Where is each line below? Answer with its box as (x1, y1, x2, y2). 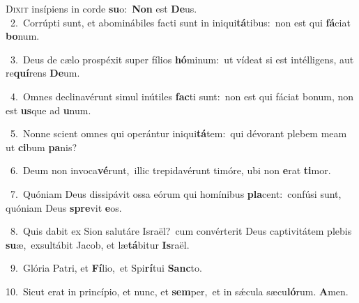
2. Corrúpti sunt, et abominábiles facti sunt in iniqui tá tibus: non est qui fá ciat (10, 15, 351, 29)
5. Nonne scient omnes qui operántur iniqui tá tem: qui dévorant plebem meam (10, 126, 347, 141)
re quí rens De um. (6, 65, 80, 80)
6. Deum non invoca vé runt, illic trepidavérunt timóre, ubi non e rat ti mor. (10, 163, 331, 178)
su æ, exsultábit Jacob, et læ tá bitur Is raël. (6, 237, 190, 251)
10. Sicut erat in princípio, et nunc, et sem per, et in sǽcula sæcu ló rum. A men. (6, 283, 349, 298)
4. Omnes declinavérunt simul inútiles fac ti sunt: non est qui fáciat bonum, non (10, 88, 354, 103)
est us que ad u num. (6, 102, 91, 117)
